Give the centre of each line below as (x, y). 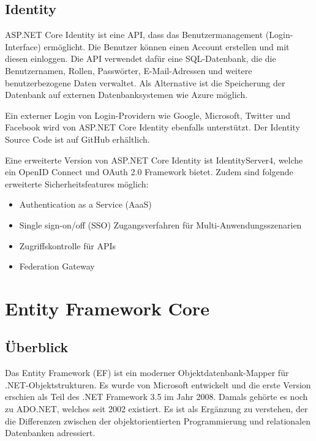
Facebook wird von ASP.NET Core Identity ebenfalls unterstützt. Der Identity (152, 127)
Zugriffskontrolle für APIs (68, 245)
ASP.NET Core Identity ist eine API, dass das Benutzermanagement (134, 35)
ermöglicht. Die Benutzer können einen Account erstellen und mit (167, 46)
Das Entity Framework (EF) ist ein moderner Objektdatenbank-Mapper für (147, 373)
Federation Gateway (57, 266)
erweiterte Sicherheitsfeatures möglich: (77, 183)
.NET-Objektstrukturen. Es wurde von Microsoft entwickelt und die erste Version (158, 384)
